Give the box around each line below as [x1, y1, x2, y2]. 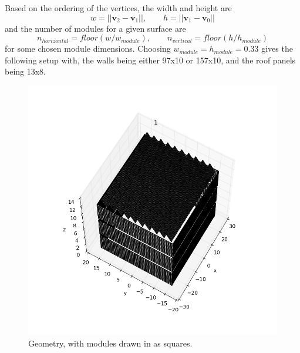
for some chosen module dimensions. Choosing [5, 42, 171, 55]
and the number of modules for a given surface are [5, 22, 186, 34]
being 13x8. [5, 65, 46, 78]
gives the [261, 42, 293, 55]
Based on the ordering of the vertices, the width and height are [5, 2, 232, 14]
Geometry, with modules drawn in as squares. [28, 337, 193, 349]
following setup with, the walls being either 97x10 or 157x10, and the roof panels [5, 53, 296, 66]
